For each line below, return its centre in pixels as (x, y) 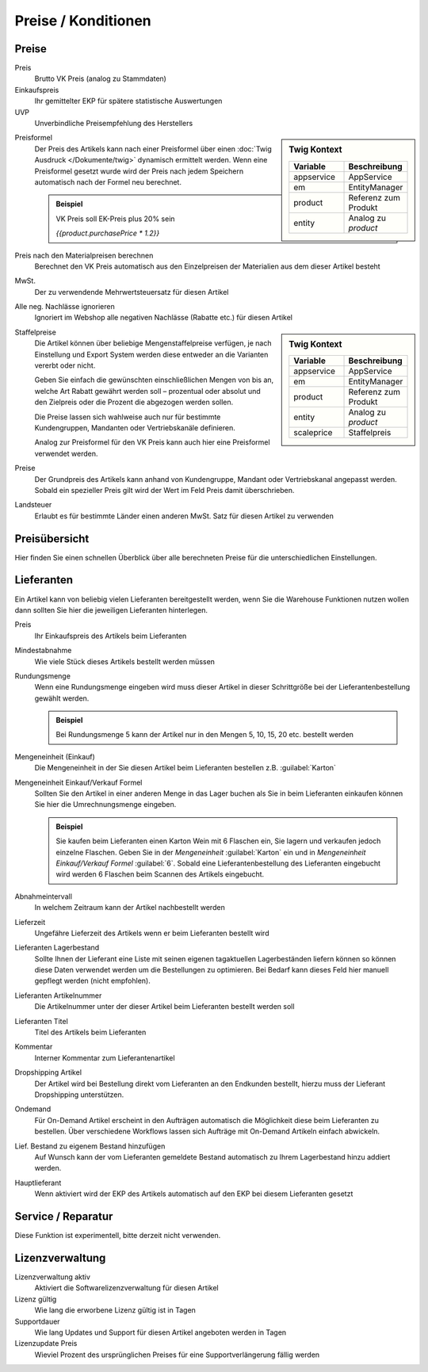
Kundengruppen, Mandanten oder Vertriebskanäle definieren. (135, 428)
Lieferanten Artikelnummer (58, 996)
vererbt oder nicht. (65, 365)
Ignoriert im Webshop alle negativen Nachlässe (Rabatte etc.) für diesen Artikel (164, 318)
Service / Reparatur (64, 1216)
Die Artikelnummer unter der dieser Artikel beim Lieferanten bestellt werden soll (164, 1007)
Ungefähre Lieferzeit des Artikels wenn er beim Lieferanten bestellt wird (152, 933)
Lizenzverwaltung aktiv (53, 1277)
